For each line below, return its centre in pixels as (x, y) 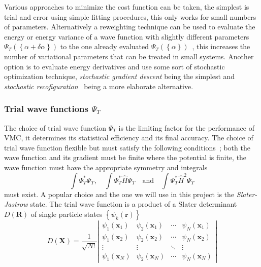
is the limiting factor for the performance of (186, 127)
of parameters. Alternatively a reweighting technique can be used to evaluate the (130, 27)
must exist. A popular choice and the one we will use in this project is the (119, 194)
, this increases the (221, 46)
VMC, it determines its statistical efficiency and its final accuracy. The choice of (129, 138)
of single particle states (67, 214)
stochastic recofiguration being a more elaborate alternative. (99, 86)
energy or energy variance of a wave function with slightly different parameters (127, 36)
